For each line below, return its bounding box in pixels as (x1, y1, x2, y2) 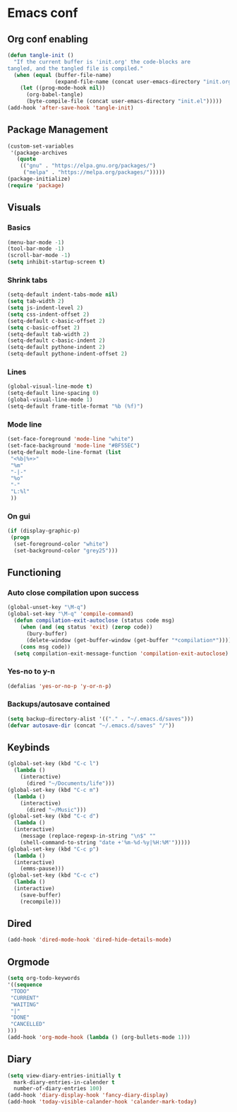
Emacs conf (7, 5, 78, 21)
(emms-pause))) (20, 865, 65, 873)
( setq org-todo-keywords (7, 975, 80, 982)
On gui (7, 511, 30, 521)
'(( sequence (7, 981, 42, 988)
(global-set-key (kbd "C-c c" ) (7, 872, 99, 879)
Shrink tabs (7, 275, 48, 285)
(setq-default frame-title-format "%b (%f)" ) (7, 403, 143, 410)
